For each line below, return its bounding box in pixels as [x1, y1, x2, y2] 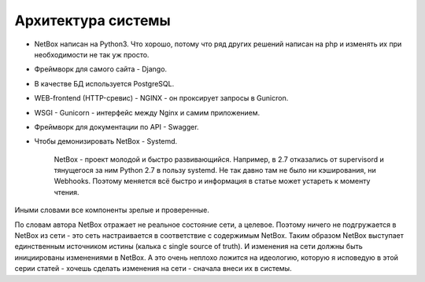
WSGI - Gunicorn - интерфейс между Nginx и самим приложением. [34, 108, 261, 117]
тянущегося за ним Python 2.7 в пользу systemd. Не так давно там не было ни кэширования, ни [54, 166, 377, 175]
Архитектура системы [14, 12, 171, 29]
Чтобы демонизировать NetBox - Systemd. [34, 137, 178, 146]
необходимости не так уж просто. [34, 49, 150, 59]
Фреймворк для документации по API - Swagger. [34, 122, 200, 131]
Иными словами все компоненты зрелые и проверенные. [14, 205, 210, 215]
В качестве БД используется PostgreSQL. [34, 79, 175, 88]
